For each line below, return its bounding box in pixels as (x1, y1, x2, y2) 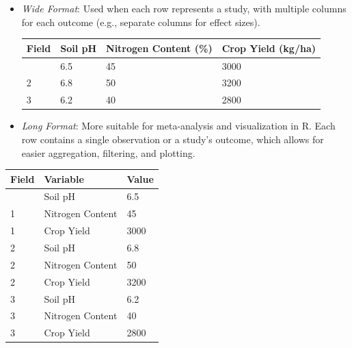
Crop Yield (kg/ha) (221, 40, 316, 55)
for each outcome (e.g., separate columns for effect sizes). (21, 14, 260, 29)
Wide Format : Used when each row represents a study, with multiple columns (21, 1, 347, 15)
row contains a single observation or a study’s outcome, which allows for (21, 132, 324, 146)
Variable (44, 171, 84, 186)
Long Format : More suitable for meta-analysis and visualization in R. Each (21, 119, 336, 133)
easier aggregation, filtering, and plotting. (21, 145, 195, 160)
